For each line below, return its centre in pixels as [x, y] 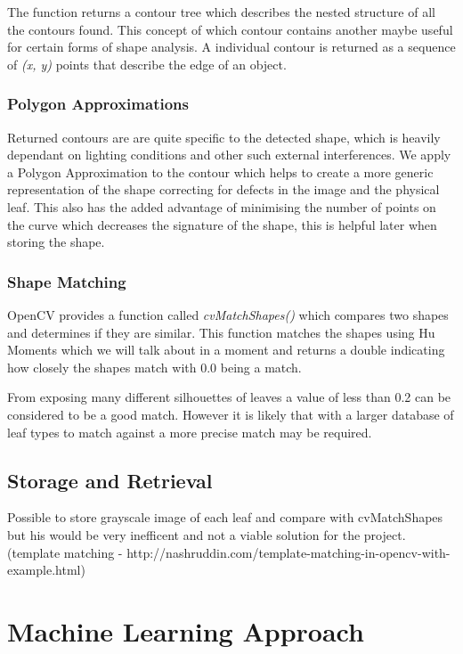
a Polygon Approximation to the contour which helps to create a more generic [220, 172]
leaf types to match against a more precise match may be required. [190, 432]
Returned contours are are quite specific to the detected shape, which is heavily [224, 137]
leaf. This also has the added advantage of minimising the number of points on [222, 206]
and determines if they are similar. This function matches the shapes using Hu [221, 332]
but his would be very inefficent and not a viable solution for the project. [207, 534]
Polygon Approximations [98, 104]
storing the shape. [56, 242]
